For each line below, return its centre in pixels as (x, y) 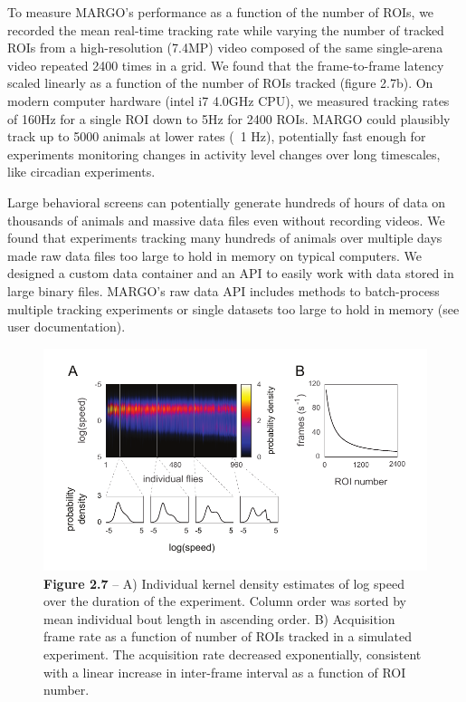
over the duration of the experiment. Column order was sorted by (225, 601)
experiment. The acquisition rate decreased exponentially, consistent (233, 654)
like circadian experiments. (81, 172)
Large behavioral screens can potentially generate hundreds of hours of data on (227, 202)
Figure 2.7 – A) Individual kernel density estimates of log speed (224, 583)
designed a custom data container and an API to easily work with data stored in (231, 273)
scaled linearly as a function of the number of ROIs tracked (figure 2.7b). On (220, 83)
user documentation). (67, 327)
